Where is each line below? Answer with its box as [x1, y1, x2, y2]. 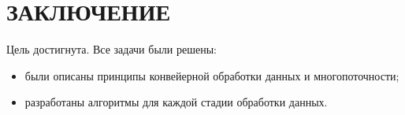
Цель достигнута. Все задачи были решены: [6, 41, 217, 57]
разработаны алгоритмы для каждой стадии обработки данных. [24, 94, 328, 110]
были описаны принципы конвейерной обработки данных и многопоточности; [24, 67, 399, 83]
